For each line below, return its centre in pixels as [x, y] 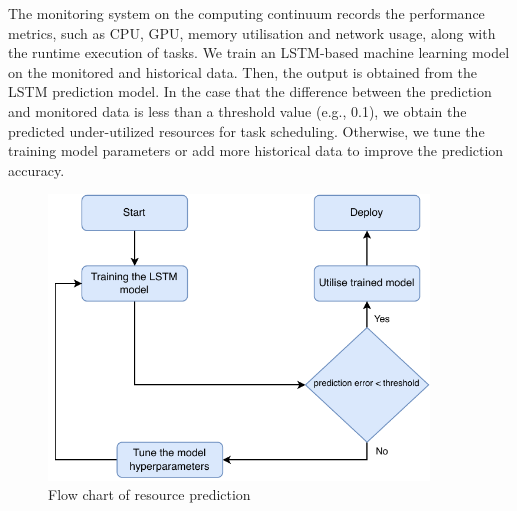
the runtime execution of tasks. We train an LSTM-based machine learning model [259, 52]
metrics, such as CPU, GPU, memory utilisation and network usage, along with [252, 32]
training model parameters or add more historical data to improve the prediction [256, 150]
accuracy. [36, 169]
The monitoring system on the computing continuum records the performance [246, 13]
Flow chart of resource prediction [149, 494]
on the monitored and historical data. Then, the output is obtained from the [242, 71]
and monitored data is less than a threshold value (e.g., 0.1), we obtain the [237, 110]
